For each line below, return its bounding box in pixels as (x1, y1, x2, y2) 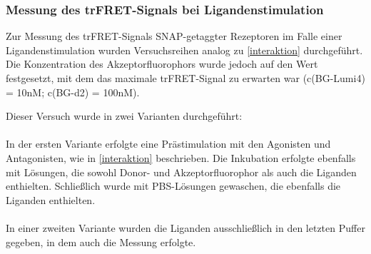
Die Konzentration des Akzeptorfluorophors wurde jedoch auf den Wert (6, 56, 318, 71)
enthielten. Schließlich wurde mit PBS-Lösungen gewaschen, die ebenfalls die (6, 178, 341, 193)
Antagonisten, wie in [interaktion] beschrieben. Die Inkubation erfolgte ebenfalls (6, 150, 356, 165)
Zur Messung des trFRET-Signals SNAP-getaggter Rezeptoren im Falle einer (6, 29, 342, 44)
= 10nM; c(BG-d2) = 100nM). (6, 84, 140, 99)
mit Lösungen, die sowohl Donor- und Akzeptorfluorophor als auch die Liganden (6, 164, 357, 179)
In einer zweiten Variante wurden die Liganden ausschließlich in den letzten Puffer (6, 220, 365, 235)
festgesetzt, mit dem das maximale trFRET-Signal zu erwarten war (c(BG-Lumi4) (6, 71, 365, 85)
